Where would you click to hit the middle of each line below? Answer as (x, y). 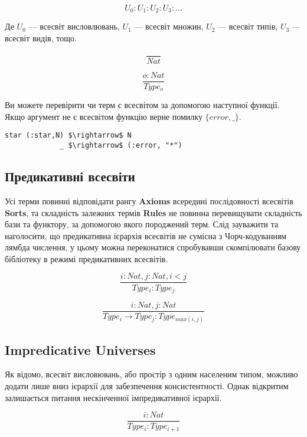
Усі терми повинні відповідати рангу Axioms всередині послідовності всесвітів (149, 200)
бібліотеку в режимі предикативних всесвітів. (86, 258)
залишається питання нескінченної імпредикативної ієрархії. (113, 397)
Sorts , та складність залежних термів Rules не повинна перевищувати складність (153, 212)
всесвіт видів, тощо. (41, 38)
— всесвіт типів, (248, 26)
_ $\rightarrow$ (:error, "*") (121, 146)
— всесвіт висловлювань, (74, 26)
